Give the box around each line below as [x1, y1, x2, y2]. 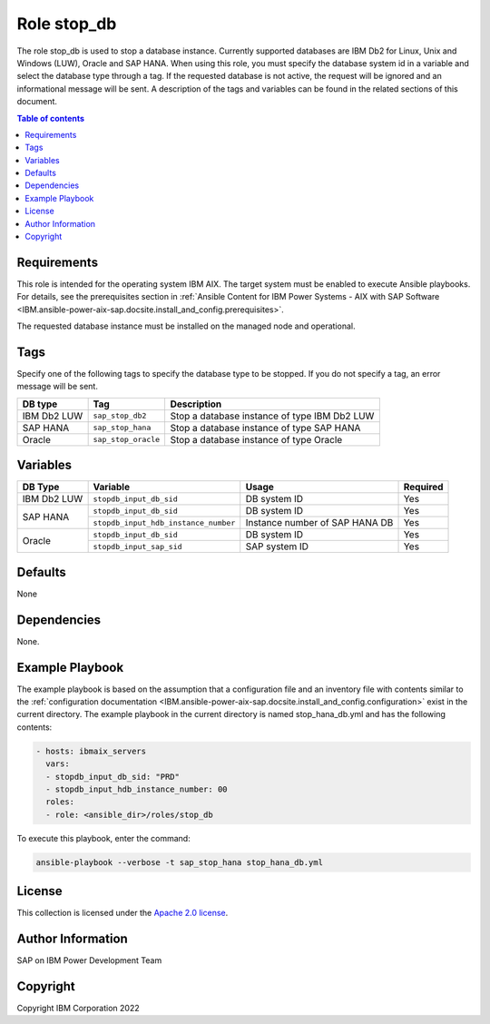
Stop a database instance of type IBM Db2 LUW [170, 409, 375, 422]
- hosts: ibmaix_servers [35, 745, 147, 756]
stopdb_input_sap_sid [93, 541, 182, 551]
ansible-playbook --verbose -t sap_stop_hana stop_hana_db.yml [35, 857, 324, 867]
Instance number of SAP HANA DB [245, 517, 394, 529]
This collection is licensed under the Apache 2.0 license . [16, 908, 229, 919]
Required [403, 481, 444, 494]
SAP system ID [245, 540, 309, 553]
